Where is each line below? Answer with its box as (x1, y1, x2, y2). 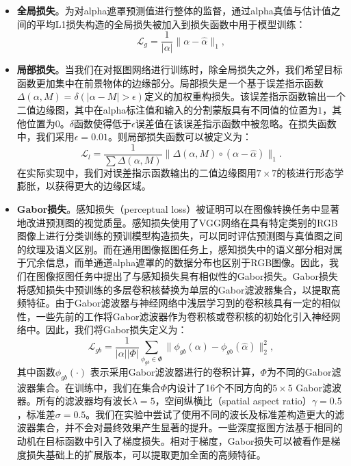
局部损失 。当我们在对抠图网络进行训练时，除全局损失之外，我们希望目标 (16, 62, 343, 77)
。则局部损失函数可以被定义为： (108, 129, 252, 144)
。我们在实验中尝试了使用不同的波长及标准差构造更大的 (86, 406, 335, 421)
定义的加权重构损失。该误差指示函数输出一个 (144, 89, 346, 103)
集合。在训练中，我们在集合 (36, 380, 161, 394)
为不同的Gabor (266, 364, 332, 378)
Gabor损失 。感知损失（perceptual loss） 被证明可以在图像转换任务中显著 (16, 202, 340, 216)
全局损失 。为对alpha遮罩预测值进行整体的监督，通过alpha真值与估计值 (16, 3, 331, 17)
